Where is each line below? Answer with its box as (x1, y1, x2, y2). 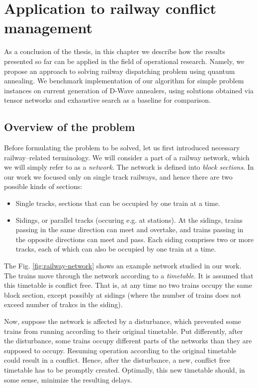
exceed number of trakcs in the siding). (4, 299, 123, 310)
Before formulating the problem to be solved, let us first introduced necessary (4, 142, 240, 153)
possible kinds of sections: (4, 181, 83, 192)
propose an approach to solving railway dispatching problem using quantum (4, 65, 235, 76)
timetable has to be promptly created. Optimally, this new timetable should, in (4, 364, 245, 375)
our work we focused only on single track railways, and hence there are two (4, 171, 233, 182)
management (4, 17, 92, 38)
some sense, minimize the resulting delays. (4, 374, 132, 385)
